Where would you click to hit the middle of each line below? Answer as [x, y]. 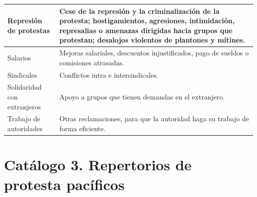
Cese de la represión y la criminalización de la [140, 11]
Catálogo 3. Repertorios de [98, 165]
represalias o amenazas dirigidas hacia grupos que [146, 30]
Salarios [19, 57]
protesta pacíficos [64, 184]
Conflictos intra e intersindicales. [109, 74]
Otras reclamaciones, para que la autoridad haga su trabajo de [154, 119]
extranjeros [24, 106]
